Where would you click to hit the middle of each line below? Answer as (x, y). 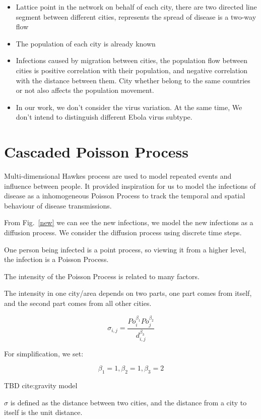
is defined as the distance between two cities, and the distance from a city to (128, 402)
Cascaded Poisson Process (96, 152)
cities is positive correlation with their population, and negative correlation (132, 70)
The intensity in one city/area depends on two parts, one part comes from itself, (128, 293)
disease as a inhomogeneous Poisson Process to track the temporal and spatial (125, 196)
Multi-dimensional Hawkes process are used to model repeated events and (118, 176)
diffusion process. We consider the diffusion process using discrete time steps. (123, 232)
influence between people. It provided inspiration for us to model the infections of (130, 186)
